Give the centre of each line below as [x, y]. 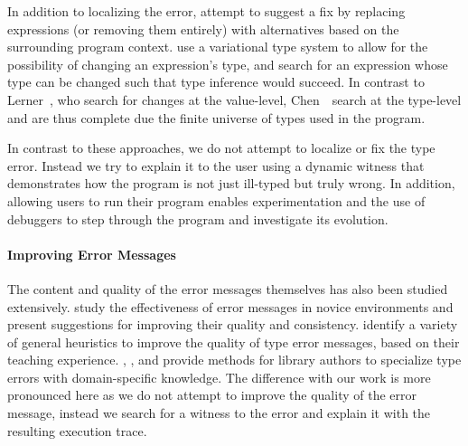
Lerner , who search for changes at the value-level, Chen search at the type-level [234, 99]
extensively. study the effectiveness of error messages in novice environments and [230, 306]
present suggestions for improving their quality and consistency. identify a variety [233, 324]
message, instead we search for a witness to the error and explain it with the [219, 413]
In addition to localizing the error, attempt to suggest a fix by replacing [206, 11]
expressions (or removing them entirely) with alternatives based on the [203, 28]
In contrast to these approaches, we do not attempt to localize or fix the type [221, 148]
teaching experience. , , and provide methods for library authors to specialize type [234, 360]
